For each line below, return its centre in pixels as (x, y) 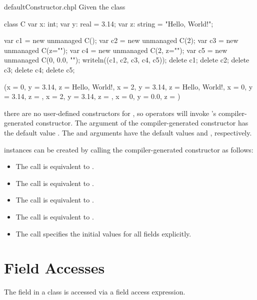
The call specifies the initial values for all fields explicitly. (103, 233)
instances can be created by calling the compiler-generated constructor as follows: (129, 149)
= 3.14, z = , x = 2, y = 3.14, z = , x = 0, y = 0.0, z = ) (92, 96)
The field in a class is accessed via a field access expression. (95, 292)
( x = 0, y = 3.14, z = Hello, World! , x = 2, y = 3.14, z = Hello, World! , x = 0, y (128, 86)
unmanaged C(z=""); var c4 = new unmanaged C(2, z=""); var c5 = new (116, 50)
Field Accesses (54, 268)
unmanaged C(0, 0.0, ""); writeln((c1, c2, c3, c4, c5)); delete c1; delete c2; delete (127, 60)
